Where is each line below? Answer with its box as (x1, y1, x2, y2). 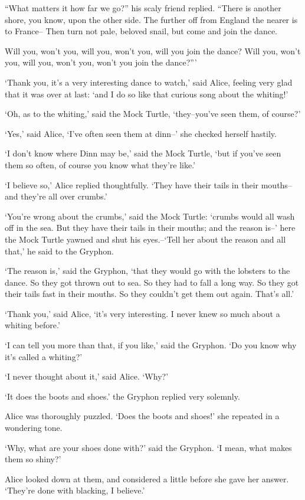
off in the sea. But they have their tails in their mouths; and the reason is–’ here (5, 221, 296, 234)
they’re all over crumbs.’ (21, 190, 107, 202)
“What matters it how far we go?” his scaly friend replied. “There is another (5, 2, 281, 14)
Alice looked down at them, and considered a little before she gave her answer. (5, 472, 289, 485)
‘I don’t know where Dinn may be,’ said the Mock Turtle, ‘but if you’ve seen (5, 147, 281, 159)
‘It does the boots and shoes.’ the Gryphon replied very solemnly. (5, 390, 240, 402)
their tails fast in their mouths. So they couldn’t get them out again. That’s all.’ (5, 287, 294, 300)
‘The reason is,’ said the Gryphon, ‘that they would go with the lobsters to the (5, 264, 290, 277)
